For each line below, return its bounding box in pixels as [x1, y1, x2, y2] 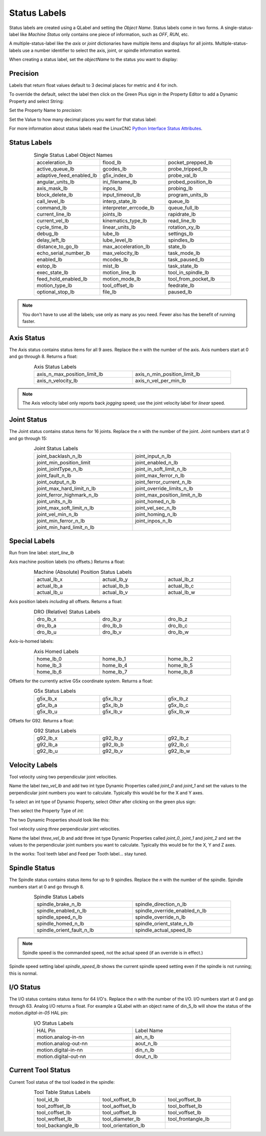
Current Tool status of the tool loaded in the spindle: [9, 1079, 115, 1085]
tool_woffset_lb [36, 1116, 72, 1123]
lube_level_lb [102, 237, 133, 244]
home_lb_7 [102, 668, 128, 675]
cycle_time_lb [36, 224, 68, 231]
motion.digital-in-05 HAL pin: [9, 1010, 68, 1016]
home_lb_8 [167, 668, 193, 675]
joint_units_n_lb [36, 498, 72, 505]
